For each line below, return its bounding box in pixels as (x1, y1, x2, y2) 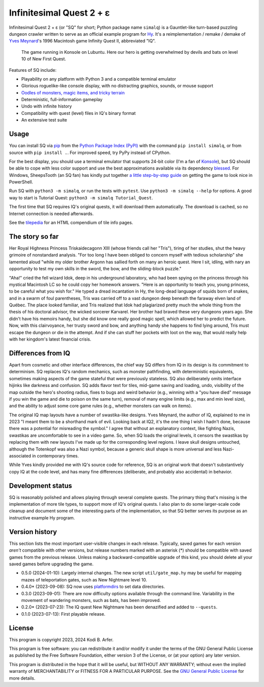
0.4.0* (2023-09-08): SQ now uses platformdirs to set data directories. (21, 584, 165, 590)
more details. (9, 675, 36, 681)
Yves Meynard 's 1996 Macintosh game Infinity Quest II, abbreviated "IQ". (9, 38, 156, 44)
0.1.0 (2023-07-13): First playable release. (21, 611, 106, 617)
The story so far (9, 232, 59, 240)
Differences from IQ (9, 349, 70, 357)
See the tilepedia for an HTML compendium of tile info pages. (9, 220, 133, 226)
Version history (9, 528, 57, 536)
